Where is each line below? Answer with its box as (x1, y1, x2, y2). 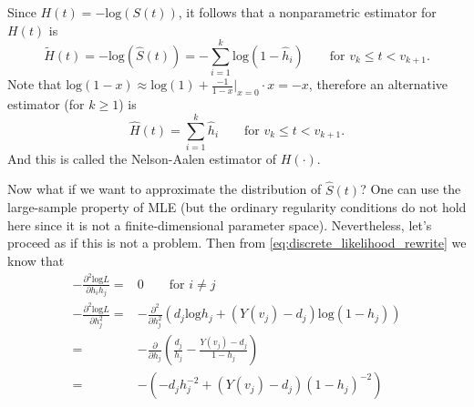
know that (7, 251, 65, 270)
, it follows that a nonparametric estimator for (178, 3, 437, 21)
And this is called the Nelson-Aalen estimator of (7, 148, 277, 168)
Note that (7, 75, 62, 94)
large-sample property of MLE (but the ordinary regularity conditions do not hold (7, 198, 467, 217)
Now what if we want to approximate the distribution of (7, 179, 322, 198)
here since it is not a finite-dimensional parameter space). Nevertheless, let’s (7, 215, 432, 234)
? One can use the (360, 179, 461, 198)
